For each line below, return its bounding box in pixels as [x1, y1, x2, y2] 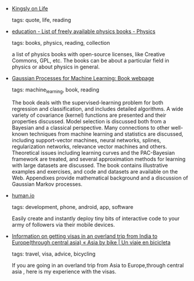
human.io [11, 192, 35, 199]
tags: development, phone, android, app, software [11, 203, 134, 210]
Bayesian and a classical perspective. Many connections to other [11, 124, 170, 131]
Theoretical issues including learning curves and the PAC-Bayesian [11, 149, 175, 156]
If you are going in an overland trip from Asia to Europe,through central [11, 262, 184, 269]
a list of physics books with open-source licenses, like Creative [11, 51, 165, 58]
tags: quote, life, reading [11, 17, 71, 23]
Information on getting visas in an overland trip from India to [11, 233, 158, 240]
